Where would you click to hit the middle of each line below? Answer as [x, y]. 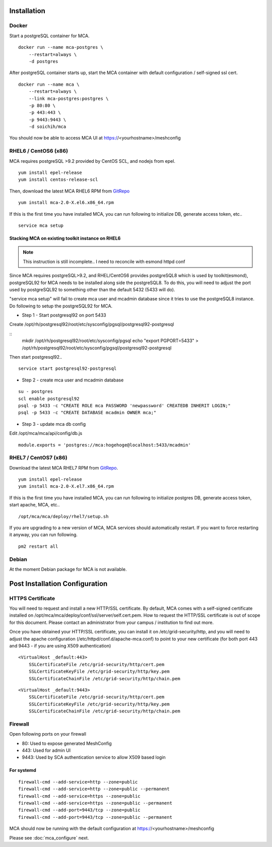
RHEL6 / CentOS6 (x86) [39, 151]
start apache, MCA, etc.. [35, 505]
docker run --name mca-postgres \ [61, 47]
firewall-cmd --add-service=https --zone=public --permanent [95, 803]
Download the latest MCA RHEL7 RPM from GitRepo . [64, 468]
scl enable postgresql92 [49, 399]
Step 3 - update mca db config [54, 424]
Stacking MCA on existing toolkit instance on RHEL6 [65, 238]
